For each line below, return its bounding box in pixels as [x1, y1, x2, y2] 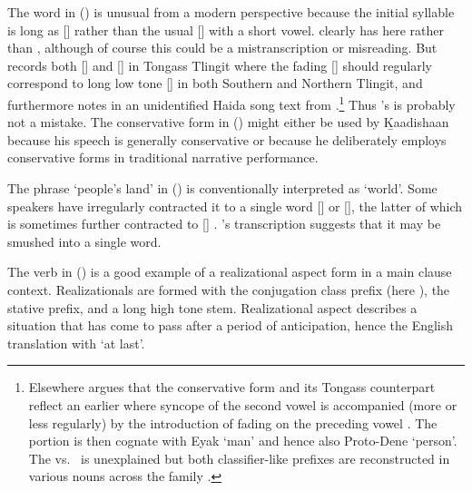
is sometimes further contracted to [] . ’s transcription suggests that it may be [7, 214, 441, 233]
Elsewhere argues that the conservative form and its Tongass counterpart [28, 378, 436, 397]
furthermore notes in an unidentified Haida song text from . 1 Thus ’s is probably [7, 92, 456, 113]
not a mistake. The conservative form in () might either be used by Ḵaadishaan [7, 113, 449, 132]
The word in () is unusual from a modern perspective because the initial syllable [7, 3, 455, 21]
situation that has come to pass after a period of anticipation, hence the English [7, 316, 454, 335]
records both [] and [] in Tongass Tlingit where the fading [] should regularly [7, 55, 433, 74]
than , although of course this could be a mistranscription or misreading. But [7, 38, 438, 57]
